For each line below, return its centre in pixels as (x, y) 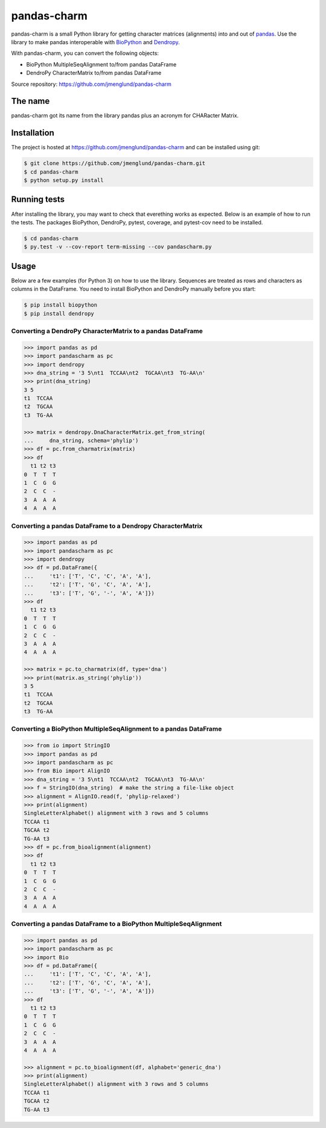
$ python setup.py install (64, 180)
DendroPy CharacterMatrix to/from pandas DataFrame (94, 73)
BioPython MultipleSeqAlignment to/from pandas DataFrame (101, 64)
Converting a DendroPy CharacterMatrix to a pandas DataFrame (107, 331)
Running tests (38, 199)
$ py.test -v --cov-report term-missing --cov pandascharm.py (118, 247)
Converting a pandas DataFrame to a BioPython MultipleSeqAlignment (117, 924)
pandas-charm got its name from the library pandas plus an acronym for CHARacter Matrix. (125, 115)
